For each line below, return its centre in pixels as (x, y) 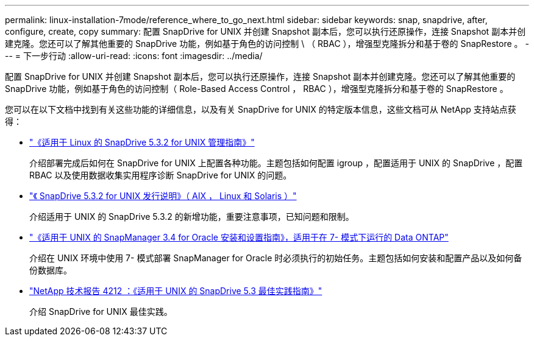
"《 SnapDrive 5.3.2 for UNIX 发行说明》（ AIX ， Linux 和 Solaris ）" (163, 196)
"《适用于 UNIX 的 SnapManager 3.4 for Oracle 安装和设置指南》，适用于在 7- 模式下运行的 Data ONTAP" (239, 237)
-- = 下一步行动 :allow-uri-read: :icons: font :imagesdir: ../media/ (134, 56)
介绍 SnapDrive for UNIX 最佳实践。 (101, 311)
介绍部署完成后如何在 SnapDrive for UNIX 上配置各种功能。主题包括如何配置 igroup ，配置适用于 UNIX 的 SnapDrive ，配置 (276, 163)
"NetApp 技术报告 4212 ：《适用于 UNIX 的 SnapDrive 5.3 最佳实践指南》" (176, 291)
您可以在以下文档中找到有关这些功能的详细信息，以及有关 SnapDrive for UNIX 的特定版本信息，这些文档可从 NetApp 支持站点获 (261, 109)
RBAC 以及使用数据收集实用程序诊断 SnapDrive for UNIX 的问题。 (161, 175)
